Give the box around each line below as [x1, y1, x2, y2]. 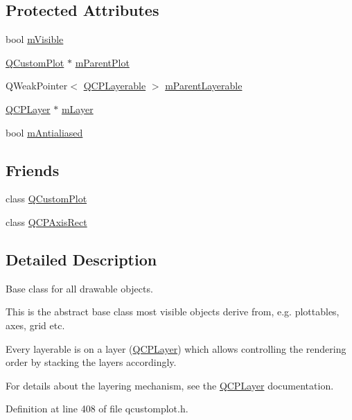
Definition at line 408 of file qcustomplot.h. [6, 401, 188, 416]
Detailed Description [6, 248, 157, 270]
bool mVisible [6, 32, 64, 46]
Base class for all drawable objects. [6, 281, 153, 295]
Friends [6, 159, 60, 180]
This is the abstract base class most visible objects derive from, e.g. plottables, [6, 304, 340, 319]
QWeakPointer [6, 78, 68, 93]
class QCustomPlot [6, 191, 87, 206]
